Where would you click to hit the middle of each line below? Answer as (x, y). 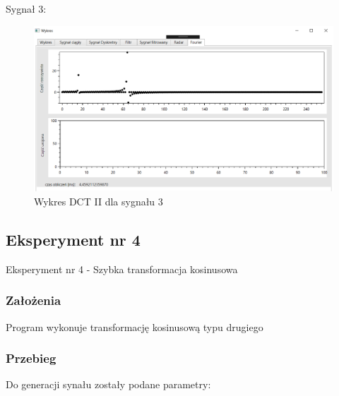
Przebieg (31, 358)
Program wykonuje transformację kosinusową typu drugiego (135, 326)
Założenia (34, 300)
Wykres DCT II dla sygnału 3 (99, 201)
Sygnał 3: (26, 8)
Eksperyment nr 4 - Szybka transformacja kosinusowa (122, 269)
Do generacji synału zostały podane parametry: (108, 384)
